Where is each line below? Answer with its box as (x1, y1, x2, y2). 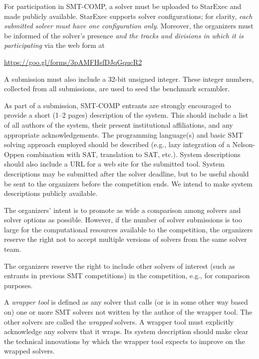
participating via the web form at (4, 40, 105, 50)
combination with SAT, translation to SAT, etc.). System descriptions (26, 149, 241, 159)
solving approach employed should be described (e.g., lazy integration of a (4, 139, 231, 150)
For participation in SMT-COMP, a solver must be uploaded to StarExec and (4, 1, 242, 11)
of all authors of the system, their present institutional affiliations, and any (4, 119, 233, 130)
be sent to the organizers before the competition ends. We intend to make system (4, 178, 253, 188)
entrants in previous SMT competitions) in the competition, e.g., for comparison (4, 270, 250, 281)
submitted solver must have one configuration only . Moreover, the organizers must (4, 20, 254, 31)
